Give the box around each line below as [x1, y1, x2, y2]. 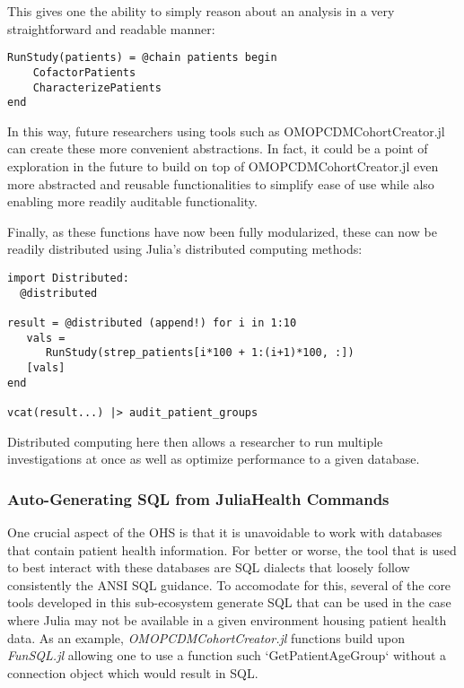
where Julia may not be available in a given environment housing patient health [7, 610, 447, 629]
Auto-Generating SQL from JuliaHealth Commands [7, 487, 390, 509]
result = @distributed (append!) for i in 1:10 [7, 316, 297, 329]
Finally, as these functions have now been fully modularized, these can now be [7, 222, 437, 240]
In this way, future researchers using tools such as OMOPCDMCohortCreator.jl [7, 121, 445, 140]
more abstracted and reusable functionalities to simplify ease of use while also [7, 174, 434, 193]
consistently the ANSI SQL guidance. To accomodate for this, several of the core [7, 575, 451, 594]
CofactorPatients [32, 65, 136, 79]
